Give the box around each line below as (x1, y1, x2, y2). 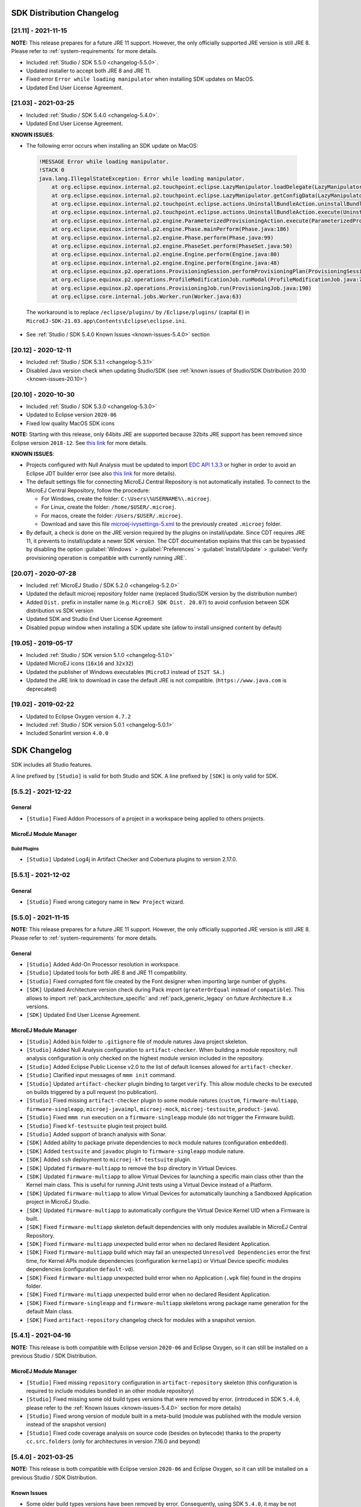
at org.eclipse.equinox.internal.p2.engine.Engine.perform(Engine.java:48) (51, 259, 280, 266)
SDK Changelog (11, 745, 72, 756)
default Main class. (26, 1308, 73, 1315)
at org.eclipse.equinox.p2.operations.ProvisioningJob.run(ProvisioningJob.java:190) (51, 285, 312, 292)
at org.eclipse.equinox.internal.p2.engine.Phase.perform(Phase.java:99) (51, 234, 274, 241)
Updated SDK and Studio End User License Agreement (26, 615, 162, 623)
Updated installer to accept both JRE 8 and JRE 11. (26, 67, 152, 74)
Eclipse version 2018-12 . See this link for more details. (11, 439, 147, 446)
